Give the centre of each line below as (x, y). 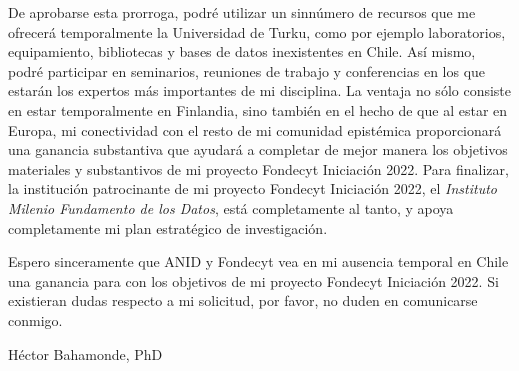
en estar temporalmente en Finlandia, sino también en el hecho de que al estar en (258, 109)
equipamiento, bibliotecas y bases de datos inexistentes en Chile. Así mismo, (242, 51)
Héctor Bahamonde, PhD (85, 353)
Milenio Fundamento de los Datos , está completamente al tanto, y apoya (231, 207)
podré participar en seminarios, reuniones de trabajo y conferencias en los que (247, 70)
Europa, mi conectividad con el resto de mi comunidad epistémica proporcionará (255, 129)
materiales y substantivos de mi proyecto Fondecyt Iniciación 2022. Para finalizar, (258, 168)
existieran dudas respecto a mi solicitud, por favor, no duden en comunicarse (243, 300)
